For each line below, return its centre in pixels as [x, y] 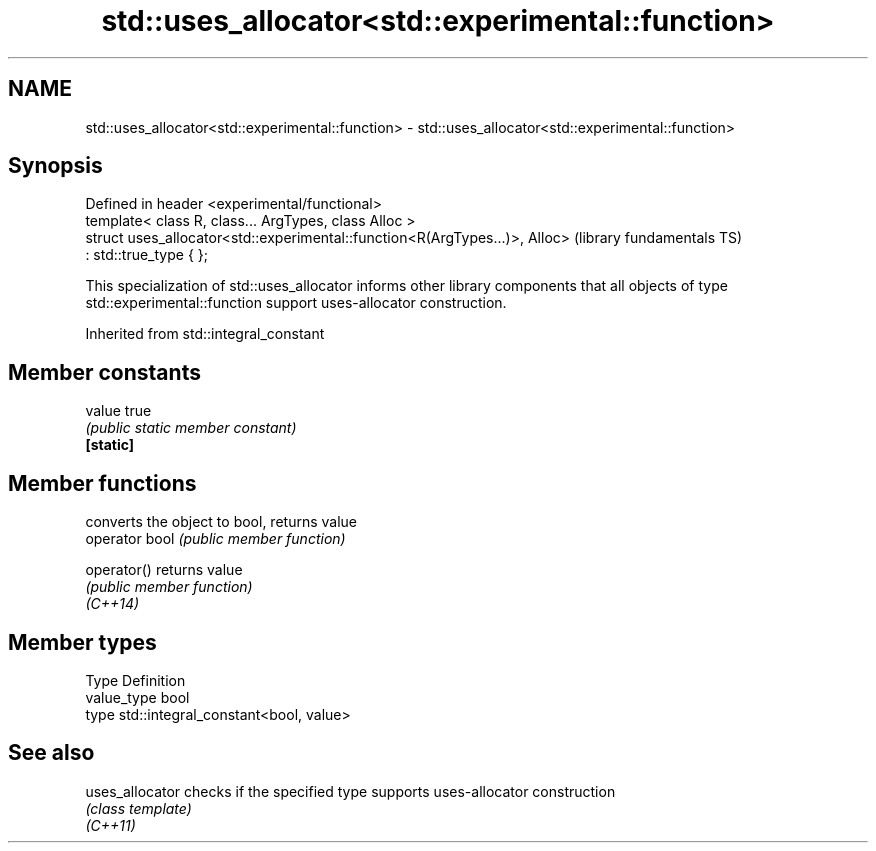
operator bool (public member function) [215, 539]
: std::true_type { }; [146, 255]
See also [51, 753]
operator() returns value [164, 570]
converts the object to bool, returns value [221, 522]
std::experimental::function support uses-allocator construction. [296, 303]
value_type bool [137, 697]
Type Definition [135, 680]
